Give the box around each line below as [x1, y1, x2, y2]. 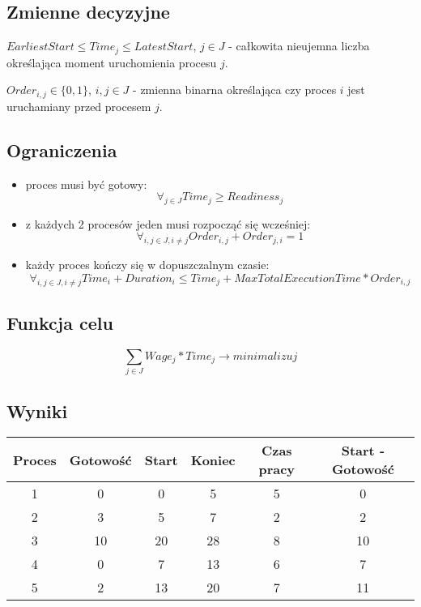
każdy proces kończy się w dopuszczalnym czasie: [25, 256, 270, 273]
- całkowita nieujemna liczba [228, 37, 370, 54]
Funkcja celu [6, 310, 113, 336]
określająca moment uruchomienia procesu [6, 53, 217, 71]
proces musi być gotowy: [25, 175, 147, 192]
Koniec [190, 450, 236, 469]
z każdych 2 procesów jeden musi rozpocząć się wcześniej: [25, 215, 311, 232]
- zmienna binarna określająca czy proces [133, 81, 337, 98]
